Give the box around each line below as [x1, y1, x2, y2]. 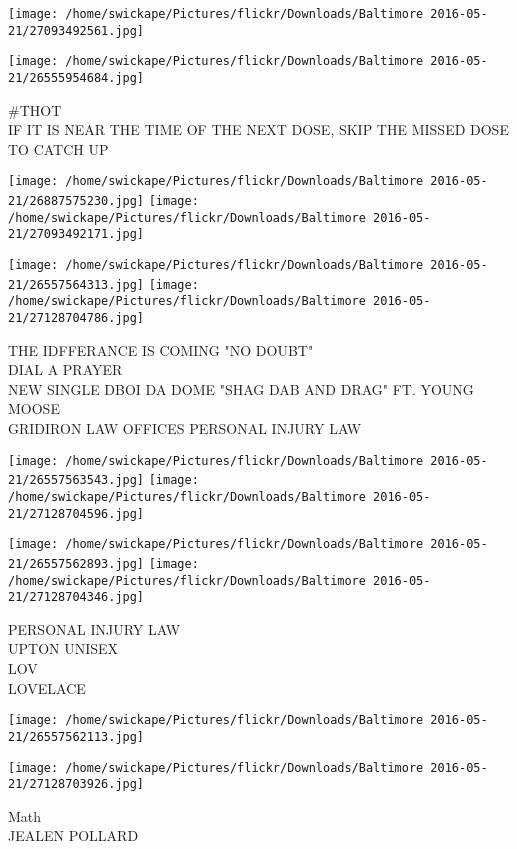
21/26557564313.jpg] [8, 277, 145, 292]
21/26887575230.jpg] [8, 194, 145, 209]
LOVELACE [8, 677, 86, 698]
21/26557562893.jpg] [8, 556, 145, 571]
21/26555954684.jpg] [8, 70, 145, 85]
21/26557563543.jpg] [8, 473, 145, 488]
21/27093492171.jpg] [8, 227, 145, 242]
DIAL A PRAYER [8, 359, 123, 380]
